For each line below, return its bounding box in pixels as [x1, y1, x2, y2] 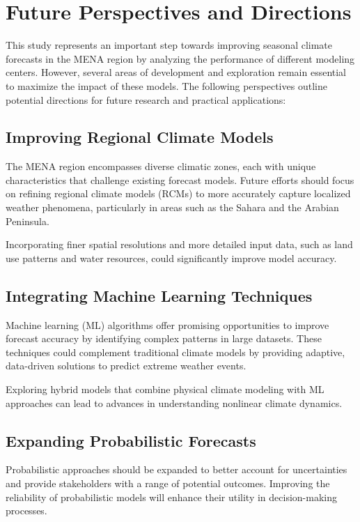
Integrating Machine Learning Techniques [6, 284, 313, 306]
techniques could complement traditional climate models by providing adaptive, [6, 344, 345, 359]
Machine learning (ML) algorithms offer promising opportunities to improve [6, 317, 329, 332]
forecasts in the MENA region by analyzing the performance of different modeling [6, 51, 355, 66]
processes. [6, 503, 47, 518]
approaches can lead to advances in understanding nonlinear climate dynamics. [6, 395, 343, 410]
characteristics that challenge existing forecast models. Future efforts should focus [6, 172, 354, 187]
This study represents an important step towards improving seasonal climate [6, 38, 333, 52]
